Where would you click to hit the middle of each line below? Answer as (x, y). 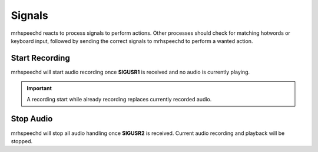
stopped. (22, 141)
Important (39, 88)
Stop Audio (32, 119)
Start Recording (40, 58)
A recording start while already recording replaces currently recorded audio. (119, 99)
